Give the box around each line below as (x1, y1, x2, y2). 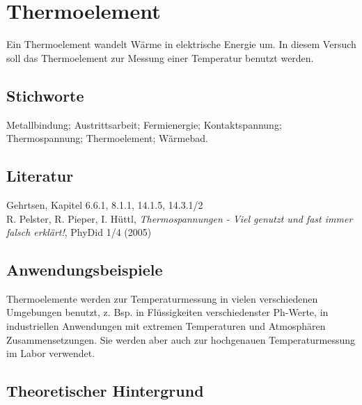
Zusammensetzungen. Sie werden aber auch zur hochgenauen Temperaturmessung (6, 332, 355, 347)
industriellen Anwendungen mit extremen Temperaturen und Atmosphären (6, 319, 326, 333)
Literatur (6, 165, 74, 186)
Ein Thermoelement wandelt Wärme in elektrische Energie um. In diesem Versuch (6, 37, 356, 51)
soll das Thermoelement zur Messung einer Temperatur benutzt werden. (6, 50, 314, 65)
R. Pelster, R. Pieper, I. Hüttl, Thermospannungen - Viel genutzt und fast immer (6, 211, 353, 225)
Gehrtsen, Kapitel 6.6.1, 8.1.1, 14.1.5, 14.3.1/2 (6, 197, 203, 212)
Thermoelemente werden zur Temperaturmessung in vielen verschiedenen (6, 291, 318, 305)
